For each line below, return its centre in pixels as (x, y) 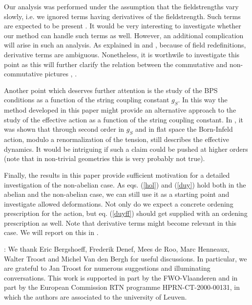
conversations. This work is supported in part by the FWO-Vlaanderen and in (121, 277)
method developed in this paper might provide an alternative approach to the (120, 110)
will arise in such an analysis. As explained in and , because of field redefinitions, (125, 45)
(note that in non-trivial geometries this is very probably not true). (105, 158)
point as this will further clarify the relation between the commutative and (116, 64)
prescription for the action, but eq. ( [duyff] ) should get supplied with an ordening (126, 213)
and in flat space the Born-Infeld (184, 129)
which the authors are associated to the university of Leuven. (95, 297)
